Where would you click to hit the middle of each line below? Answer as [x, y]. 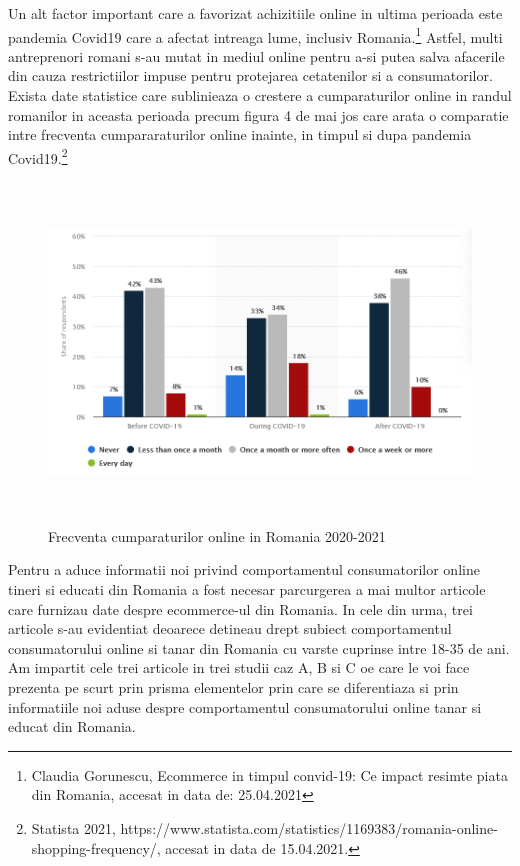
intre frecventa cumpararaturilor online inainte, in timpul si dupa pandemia [240, 134]
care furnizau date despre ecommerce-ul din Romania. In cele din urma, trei [240, 608]
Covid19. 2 [38, 156]
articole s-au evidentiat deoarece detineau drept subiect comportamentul [230, 628]
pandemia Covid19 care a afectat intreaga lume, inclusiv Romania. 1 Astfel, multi [255, 35]
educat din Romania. [72, 726]
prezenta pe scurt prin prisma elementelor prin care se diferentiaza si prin [233, 686]
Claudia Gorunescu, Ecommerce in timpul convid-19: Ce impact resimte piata [269, 774]
